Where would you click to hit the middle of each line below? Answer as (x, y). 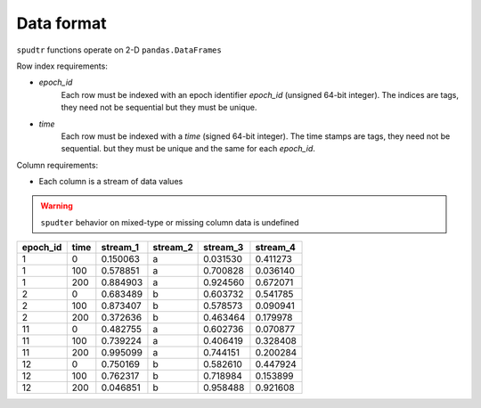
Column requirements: (57, 165)
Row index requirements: (62, 66)
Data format (61, 23)
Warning (57, 206)
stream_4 (275, 248)
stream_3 (224, 248)
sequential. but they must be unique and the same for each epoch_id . (188, 149)
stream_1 (120, 248)
